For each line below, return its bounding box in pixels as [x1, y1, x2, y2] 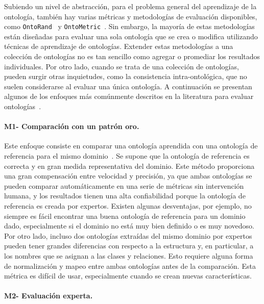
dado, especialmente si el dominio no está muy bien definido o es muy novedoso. [4, 220, 254, 231]
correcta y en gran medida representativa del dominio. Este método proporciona [4, 160, 255, 171]
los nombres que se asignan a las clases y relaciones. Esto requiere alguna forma [4, 250, 253, 261]
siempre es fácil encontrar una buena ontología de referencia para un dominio [4, 210, 246, 221]
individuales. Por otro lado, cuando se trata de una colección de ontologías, [4, 61, 239, 71]
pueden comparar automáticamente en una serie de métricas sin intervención [4, 180, 244, 191]
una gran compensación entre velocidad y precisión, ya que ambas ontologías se [4, 170, 252, 181]
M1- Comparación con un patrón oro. [4, 121, 139, 132]
